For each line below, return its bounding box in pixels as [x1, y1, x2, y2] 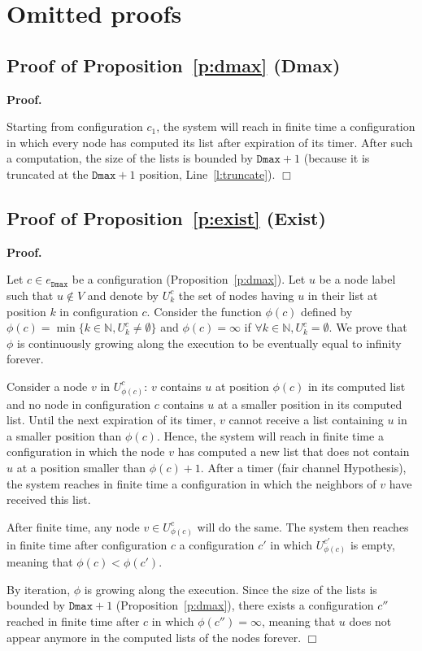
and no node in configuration [7, 395, 151, 412]
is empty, [350, 536, 395, 553]
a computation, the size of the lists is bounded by [7, 150, 253, 167]
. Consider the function [146, 302, 262, 319]
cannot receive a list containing [228, 411, 384, 428]
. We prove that [328, 319, 407, 336]
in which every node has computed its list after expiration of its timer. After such [7, 133, 413, 150]
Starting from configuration [7, 118, 143, 135]
